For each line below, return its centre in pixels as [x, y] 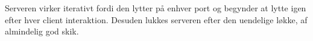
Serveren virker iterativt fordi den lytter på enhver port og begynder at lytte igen [156, 8]
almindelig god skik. [42, 31]
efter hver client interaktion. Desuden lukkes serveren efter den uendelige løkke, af [156, 19]
